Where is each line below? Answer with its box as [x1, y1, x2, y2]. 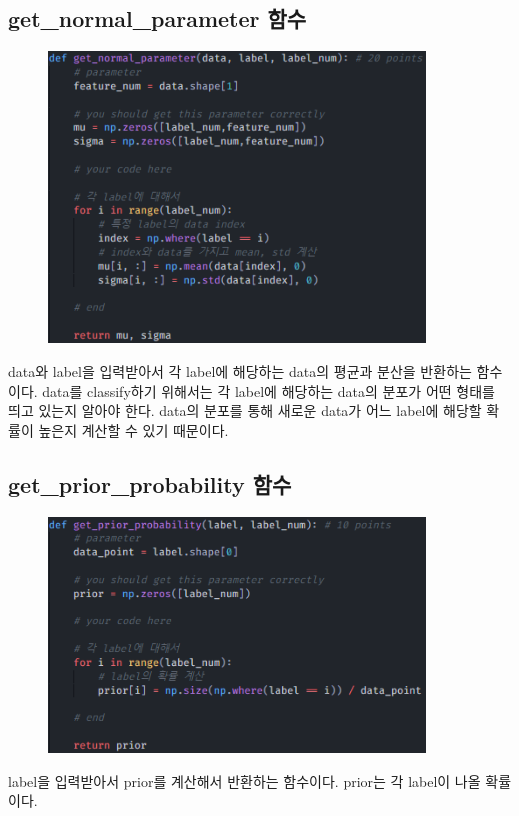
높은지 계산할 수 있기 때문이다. [38, 419, 229, 440]
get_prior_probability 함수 [8, 468, 292, 499]
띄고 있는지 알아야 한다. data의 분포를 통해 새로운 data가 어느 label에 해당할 [8, 400, 482, 421]
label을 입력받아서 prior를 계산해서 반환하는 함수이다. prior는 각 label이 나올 [8, 770, 481, 791]
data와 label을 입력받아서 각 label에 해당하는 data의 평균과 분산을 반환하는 [8, 360, 472, 381]
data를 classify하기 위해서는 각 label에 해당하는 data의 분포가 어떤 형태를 [42, 380, 495, 401]
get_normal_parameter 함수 [8, 3, 307, 34]
